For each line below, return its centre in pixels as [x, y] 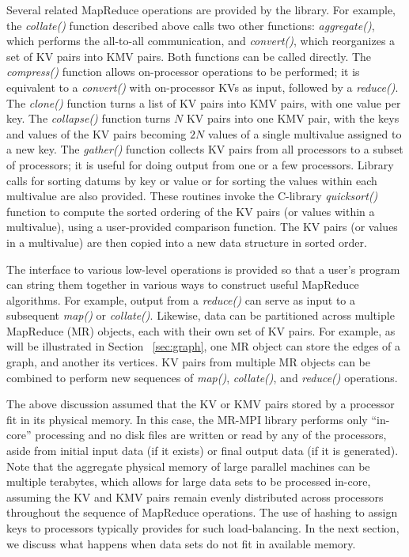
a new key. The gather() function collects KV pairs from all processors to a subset [205, 149]
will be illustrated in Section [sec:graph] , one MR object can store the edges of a [204, 346]
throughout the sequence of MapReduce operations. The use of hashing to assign [202, 512]
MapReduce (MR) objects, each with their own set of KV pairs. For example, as [201, 330]
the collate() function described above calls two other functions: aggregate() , [191, 25]
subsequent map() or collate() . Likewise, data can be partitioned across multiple [201, 315]
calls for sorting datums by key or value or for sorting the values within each [192, 180]
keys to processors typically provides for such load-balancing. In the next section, [203, 528]
